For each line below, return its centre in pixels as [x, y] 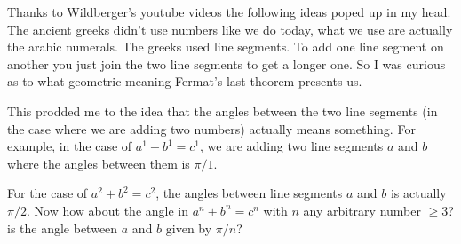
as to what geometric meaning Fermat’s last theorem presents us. [185, 81]
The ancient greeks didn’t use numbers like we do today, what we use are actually [230, 29]
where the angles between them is [99, 163]
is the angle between [63, 228]
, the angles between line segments [249, 193]
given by [189, 228]
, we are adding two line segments [292, 146]
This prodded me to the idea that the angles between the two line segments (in [223, 110]
